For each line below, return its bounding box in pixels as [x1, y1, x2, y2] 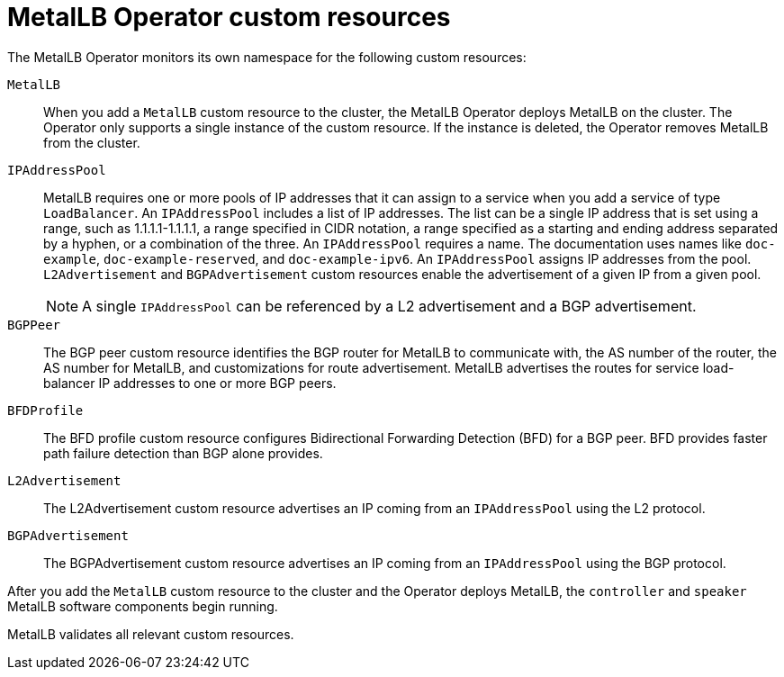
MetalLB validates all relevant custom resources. [7, 626, 294, 642]
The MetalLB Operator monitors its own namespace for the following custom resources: [7, 49, 527, 65]
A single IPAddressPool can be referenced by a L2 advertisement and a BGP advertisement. [82, 296, 697, 315]
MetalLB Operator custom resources [7, 2, 451, 32]
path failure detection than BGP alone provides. [43, 445, 323, 461]
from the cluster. [43, 134, 140, 150]
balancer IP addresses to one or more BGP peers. [43, 375, 337, 391]
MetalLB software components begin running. [7, 598, 278, 614]
